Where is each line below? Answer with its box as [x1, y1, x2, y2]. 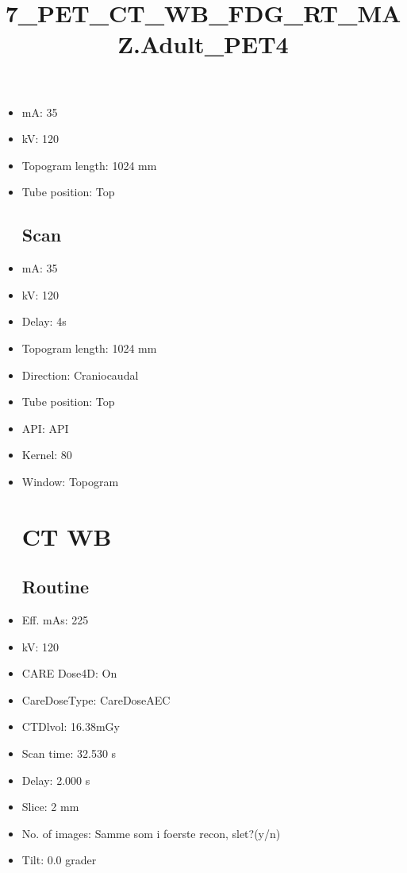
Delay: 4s [21, 313, 67, 330]
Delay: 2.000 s [21, 771, 90, 788]
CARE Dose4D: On [21, 665, 117, 682]
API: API [21, 419, 69, 436]
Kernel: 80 [21, 446, 72, 463]
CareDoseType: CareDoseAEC [21, 691, 171, 708]
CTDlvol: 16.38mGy [21, 718, 120, 735]
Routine [21, 574, 89, 599]
